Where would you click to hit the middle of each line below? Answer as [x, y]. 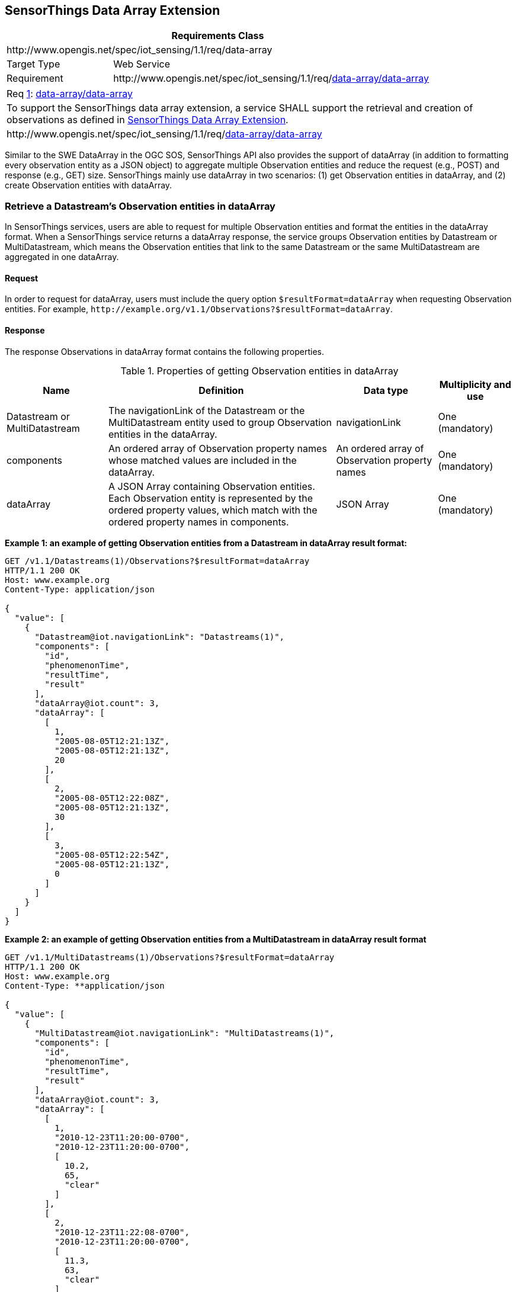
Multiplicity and [475, 384]
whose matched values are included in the [203, 460]
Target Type [33, 64]
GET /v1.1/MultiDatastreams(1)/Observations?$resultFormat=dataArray [170, 957]
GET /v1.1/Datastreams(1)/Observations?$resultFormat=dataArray [157, 561]
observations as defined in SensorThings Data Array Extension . [148, 120]
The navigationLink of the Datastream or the [207, 410]
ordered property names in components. [199, 522]
